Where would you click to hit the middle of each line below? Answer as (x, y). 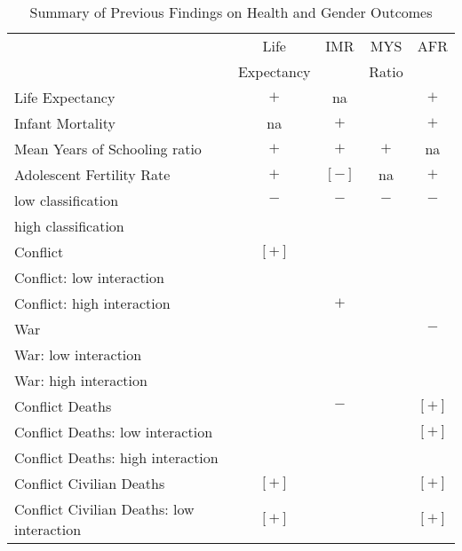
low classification (67, 200)
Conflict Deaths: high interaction (116, 457)
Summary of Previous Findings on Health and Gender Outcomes (231, 12)
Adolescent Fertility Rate (92, 174)
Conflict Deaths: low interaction (114, 432)
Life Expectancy (65, 97)
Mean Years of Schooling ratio (108, 149)
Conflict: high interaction (92, 303)
